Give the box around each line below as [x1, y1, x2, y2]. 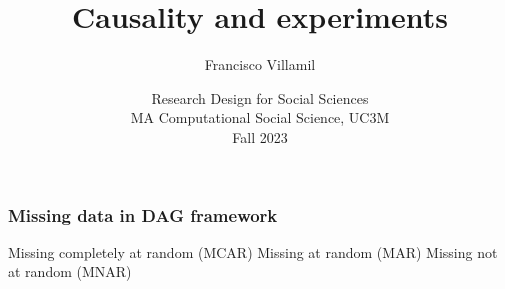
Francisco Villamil [204, 54, 316, 75]
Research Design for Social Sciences [151, 87, 369, 108]
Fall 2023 [232, 126, 288, 147]
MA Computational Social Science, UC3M [130, 107, 390, 128]
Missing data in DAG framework [8, 202, 278, 227]
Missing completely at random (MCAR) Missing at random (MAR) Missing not [8, 241, 498, 262]
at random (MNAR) [8, 261, 132, 282]
